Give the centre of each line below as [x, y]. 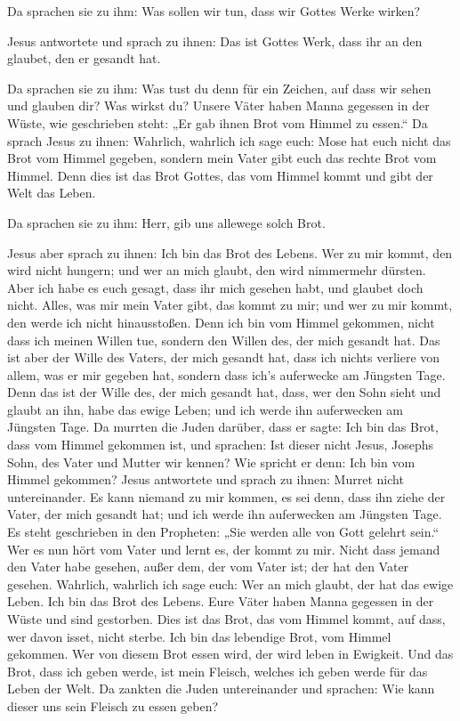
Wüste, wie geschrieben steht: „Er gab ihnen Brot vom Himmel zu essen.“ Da [218, 122]
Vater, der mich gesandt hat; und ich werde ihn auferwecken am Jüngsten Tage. [225, 514]
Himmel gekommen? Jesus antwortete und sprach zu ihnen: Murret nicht [206, 479]
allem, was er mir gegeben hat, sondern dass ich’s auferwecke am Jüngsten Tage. [226, 374]
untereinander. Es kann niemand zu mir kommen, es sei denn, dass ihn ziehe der [226, 496]
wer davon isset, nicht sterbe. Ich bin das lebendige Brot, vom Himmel [199, 636]
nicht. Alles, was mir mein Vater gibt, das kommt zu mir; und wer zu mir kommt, [230, 305]
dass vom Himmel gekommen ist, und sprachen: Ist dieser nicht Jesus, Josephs [221, 445]
